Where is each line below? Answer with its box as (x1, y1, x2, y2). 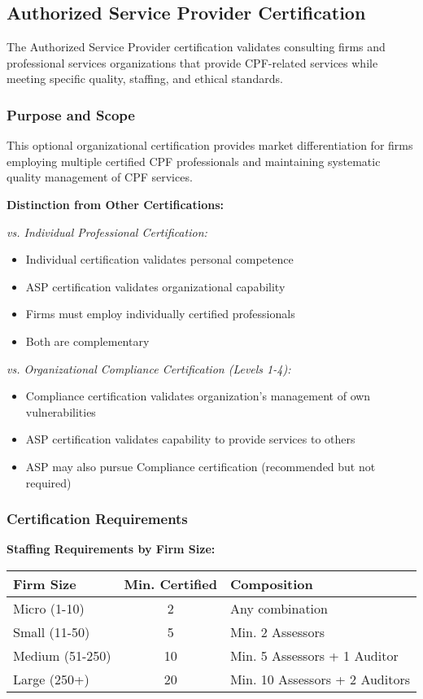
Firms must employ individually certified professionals (25, 305, 295, 322)
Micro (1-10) (13, 598, 85, 618)
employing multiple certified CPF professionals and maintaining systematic (7, 152, 381, 169)
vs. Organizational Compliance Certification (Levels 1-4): (7, 360, 291, 377)
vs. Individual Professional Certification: (7, 223, 207, 240)
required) (25, 474, 72, 491)
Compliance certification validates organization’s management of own (25, 387, 371, 404)
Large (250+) (13, 669, 89, 688)
